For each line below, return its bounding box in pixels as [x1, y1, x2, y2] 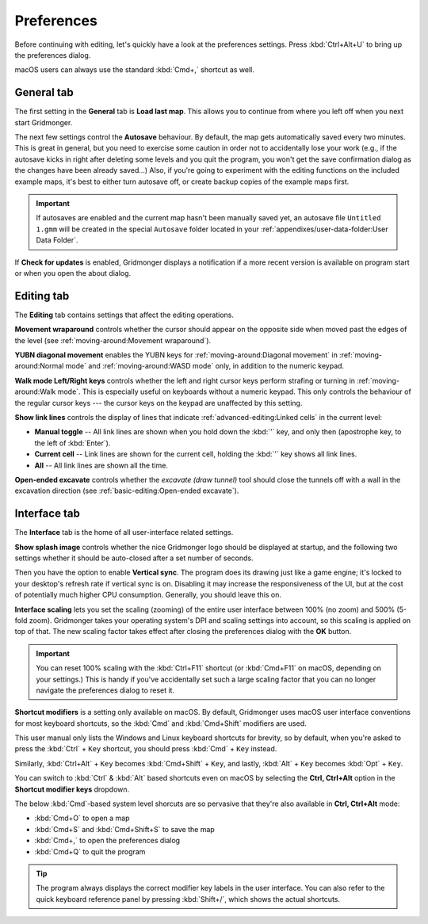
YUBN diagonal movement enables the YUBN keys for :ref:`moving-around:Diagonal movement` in [14, 350, 338, 360]
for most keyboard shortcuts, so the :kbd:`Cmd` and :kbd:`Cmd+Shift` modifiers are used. [14, 718, 307, 728]
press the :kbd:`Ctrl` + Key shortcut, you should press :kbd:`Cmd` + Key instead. [14, 744, 277, 754]
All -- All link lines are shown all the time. [34, 460, 168, 470]
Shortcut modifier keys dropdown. [14, 785, 130, 794]
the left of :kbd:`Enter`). [34, 438, 111, 448]
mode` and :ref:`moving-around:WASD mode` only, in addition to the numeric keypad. [65, 361, 345, 371]
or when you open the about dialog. [14, 268, 132, 277]
